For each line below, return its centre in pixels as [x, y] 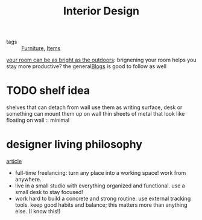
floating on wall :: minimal [38, 120]
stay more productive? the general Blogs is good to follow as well [87, 66]
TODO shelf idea [48, 91]
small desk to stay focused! [49, 192]
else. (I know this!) [38, 212]
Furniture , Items [41, 48]
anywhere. [28, 180]
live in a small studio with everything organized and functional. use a [100, 186]
